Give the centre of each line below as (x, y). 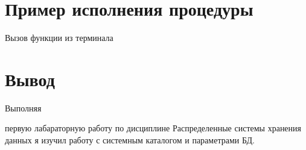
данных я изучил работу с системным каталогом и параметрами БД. (130, 140)
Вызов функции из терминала (59, 38)
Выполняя (23, 108)
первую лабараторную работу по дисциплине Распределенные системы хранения (153, 128)
